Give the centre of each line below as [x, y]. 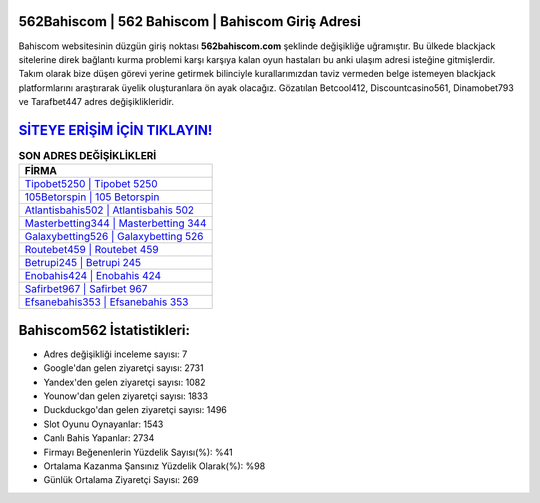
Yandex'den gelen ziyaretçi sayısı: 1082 [124, 382]
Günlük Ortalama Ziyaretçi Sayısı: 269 [121, 480]
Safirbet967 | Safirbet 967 [86, 289]
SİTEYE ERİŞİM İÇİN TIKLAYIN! [115, 130]
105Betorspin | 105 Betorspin [92, 197]
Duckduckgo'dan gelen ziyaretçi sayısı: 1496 [135, 410]
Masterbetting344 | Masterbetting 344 [115, 223]
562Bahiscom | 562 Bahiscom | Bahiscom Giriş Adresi [190, 21]
